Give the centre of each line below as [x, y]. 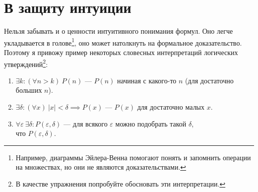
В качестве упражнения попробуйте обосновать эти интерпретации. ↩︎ [121, 183]
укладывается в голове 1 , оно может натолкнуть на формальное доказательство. [123, 42]
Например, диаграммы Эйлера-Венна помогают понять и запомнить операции [133, 157]
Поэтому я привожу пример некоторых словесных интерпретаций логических [121, 52]
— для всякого [86, 123]
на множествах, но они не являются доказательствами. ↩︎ [101, 167]
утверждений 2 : [26, 63]
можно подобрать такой [151, 123]
